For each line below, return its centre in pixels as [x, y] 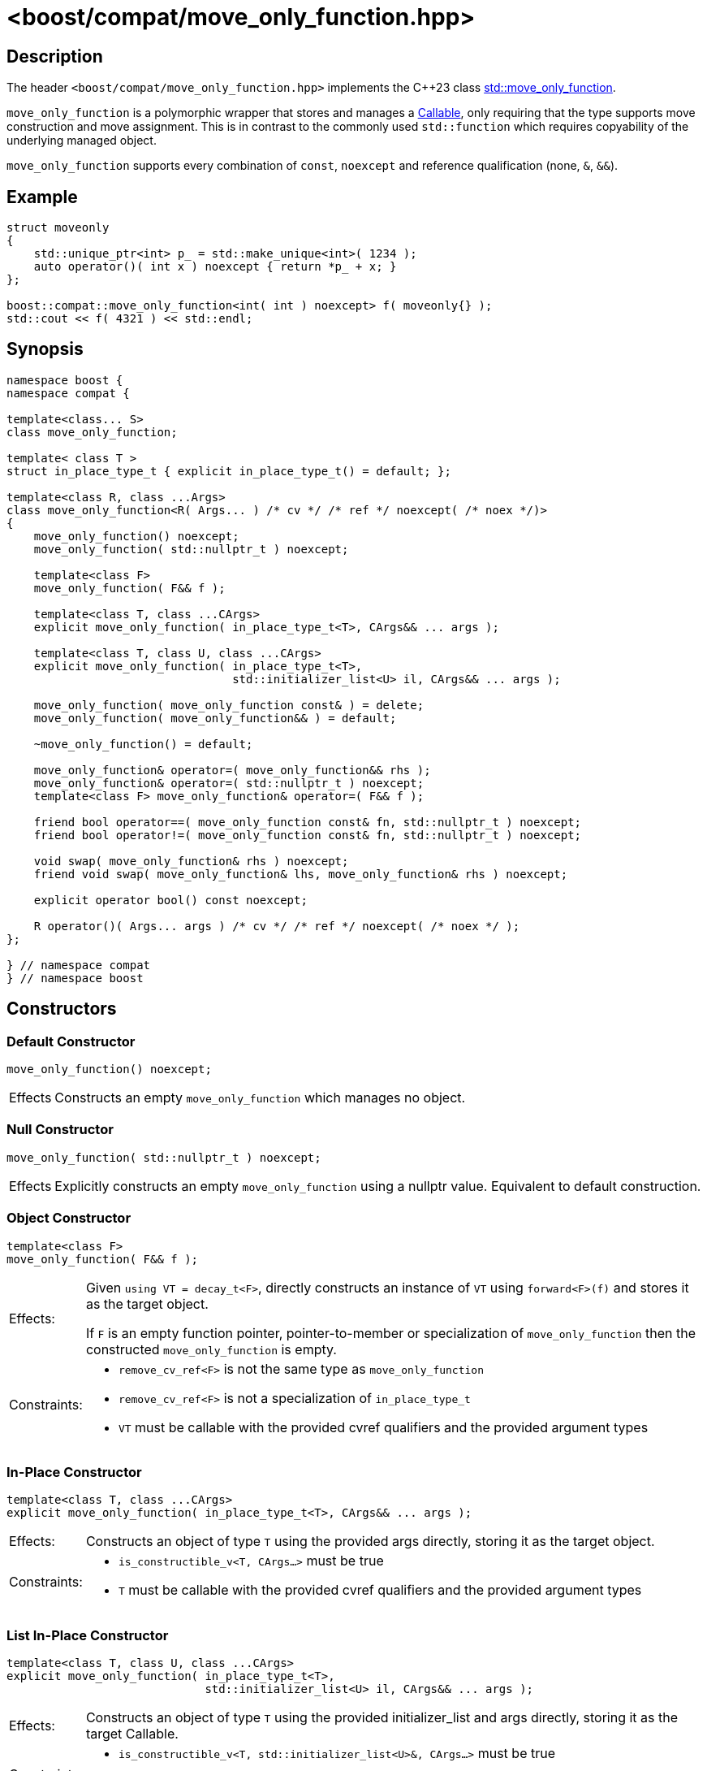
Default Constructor [71, 1041]
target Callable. [132, 1734]
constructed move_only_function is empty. [211, 1349]
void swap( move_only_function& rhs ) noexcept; [191, 861]
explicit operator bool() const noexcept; [170, 900]
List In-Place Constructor [88, 1635]
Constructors [62, 1009]
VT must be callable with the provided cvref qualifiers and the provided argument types [383, 1427]
